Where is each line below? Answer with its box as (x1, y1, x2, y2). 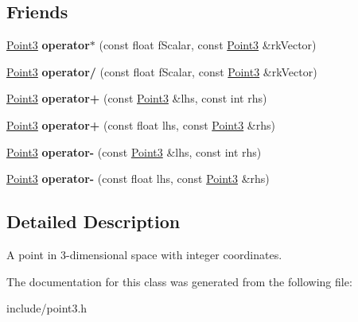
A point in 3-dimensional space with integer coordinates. (6, 246, 282, 262)
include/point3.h (6, 300, 88, 316)
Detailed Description (6, 209, 181, 234)
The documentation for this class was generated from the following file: (6, 273, 352, 289)
